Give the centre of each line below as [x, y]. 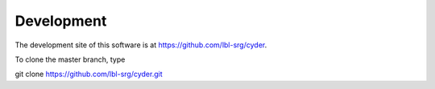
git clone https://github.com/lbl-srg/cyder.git [89, 74]
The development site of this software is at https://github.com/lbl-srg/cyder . [141, 45]
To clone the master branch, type [70, 59]
